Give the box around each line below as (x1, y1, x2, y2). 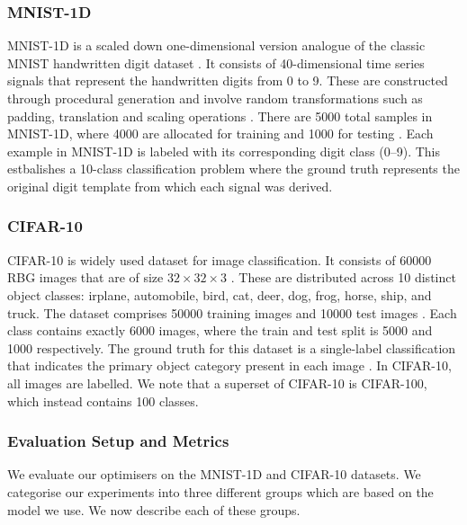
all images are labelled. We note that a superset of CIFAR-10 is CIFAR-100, (7, 373, 427, 392)
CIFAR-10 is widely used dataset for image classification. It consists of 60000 (7, 250, 432, 269)
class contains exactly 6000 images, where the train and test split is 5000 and (7, 321, 433, 340)
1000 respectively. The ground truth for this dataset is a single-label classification (7, 338, 456, 357)
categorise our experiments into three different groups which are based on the (7, 482, 434, 501)
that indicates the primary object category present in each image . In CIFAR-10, (7, 356, 452, 375)
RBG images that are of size (7, 268, 164, 287)
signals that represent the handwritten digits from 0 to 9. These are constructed (7, 71, 448, 90)
